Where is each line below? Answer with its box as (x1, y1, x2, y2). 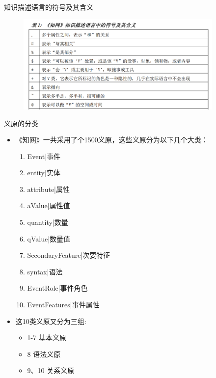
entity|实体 (27, 167, 60, 178)
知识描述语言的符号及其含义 (4, 2, 93, 12)
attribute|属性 (27, 184, 70, 194)
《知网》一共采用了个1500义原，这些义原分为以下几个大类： (15, 135, 208, 145)
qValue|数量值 (27, 233, 71, 243)
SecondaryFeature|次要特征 (27, 250, 110, 260)
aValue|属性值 (27, 200, 70, 211)
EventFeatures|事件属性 (27, 299, 100, 310)
